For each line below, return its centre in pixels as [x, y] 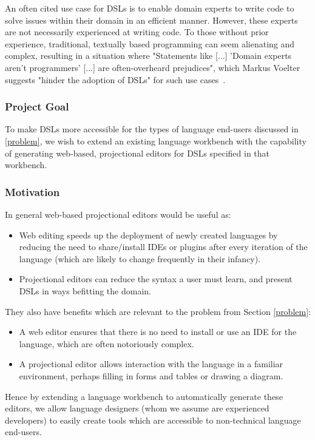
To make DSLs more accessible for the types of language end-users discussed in [152, 129]
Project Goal [37, 107]
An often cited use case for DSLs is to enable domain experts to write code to [150, 8]
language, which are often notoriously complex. [107, 343]
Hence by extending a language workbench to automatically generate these [144, 396]
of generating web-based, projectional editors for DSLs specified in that [137, 153]
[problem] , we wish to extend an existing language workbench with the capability [156, 140]
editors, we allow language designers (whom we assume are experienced [137, 408]
